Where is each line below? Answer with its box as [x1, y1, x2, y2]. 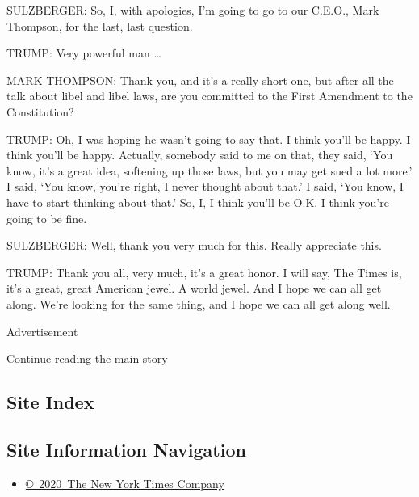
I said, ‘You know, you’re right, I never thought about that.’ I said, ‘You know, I [6, 178, 404, 195]
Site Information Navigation [6, 436, 246, 461]
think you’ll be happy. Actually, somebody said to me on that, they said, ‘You [6, 146, 393, 163]
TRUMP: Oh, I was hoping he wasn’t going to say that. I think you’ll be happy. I [6, 130, 411, 147]
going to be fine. [6, 209, 87, 226]
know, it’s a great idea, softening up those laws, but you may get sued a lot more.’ [6, 162, 413, 179]
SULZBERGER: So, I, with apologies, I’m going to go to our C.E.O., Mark [6, 2, 379, 18]
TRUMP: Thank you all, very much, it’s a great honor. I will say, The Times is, [6, 263, 402, 280]
